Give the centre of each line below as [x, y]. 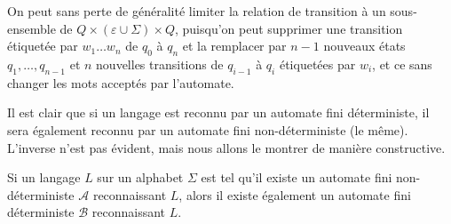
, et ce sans [402, 64]
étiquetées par [317, 64]
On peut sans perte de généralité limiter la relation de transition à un [197, 11]
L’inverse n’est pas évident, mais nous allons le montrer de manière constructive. [226, 147]
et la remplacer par [234, 46]
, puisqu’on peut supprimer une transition [289, 28]
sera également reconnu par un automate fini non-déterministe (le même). [208, 129]
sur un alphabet [140, 177]
